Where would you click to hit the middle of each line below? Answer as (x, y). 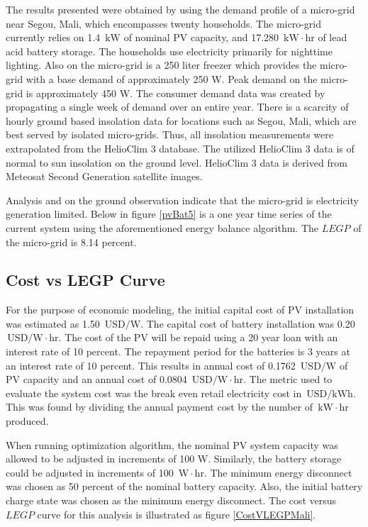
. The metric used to (288, 379)
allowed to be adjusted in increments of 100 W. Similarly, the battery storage (174, 459)
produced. (27, 421)
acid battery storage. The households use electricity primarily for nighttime (169, 51)
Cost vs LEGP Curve (85, 280)
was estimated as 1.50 (53, 323)
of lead (333, 37)
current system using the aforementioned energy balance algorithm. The (162, 227)
